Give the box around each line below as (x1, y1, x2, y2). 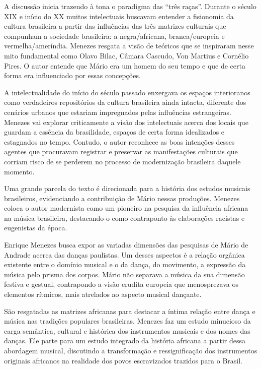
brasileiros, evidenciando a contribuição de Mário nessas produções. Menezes (4, 193, 240, 203)
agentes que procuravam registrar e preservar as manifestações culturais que (4, 146, 238, 157)
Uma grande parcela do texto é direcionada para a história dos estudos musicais (4, 183, 250, 194)
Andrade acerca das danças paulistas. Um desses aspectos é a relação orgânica (4, 249, 245, 260)
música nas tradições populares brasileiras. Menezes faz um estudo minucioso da (4, 316, 251, 326)
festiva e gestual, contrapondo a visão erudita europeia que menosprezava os (4, 279, 239, 289)
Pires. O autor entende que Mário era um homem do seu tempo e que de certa (4, 60, 245, 71)
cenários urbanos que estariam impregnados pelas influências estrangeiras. (4, 106, 231, 117)
